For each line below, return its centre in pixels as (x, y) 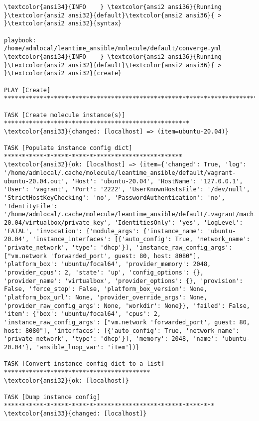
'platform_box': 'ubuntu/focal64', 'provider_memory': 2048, (108, 264)
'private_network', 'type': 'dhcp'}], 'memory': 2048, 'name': (111, 339)
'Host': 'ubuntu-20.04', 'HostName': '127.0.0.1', (157, 181)
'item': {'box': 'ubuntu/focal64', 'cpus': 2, (82, 314)
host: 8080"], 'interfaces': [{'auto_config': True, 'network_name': (122, 331)
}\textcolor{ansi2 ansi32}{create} (63, 73)
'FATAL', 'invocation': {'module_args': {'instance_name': (104, 231)
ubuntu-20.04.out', (36, 181)
